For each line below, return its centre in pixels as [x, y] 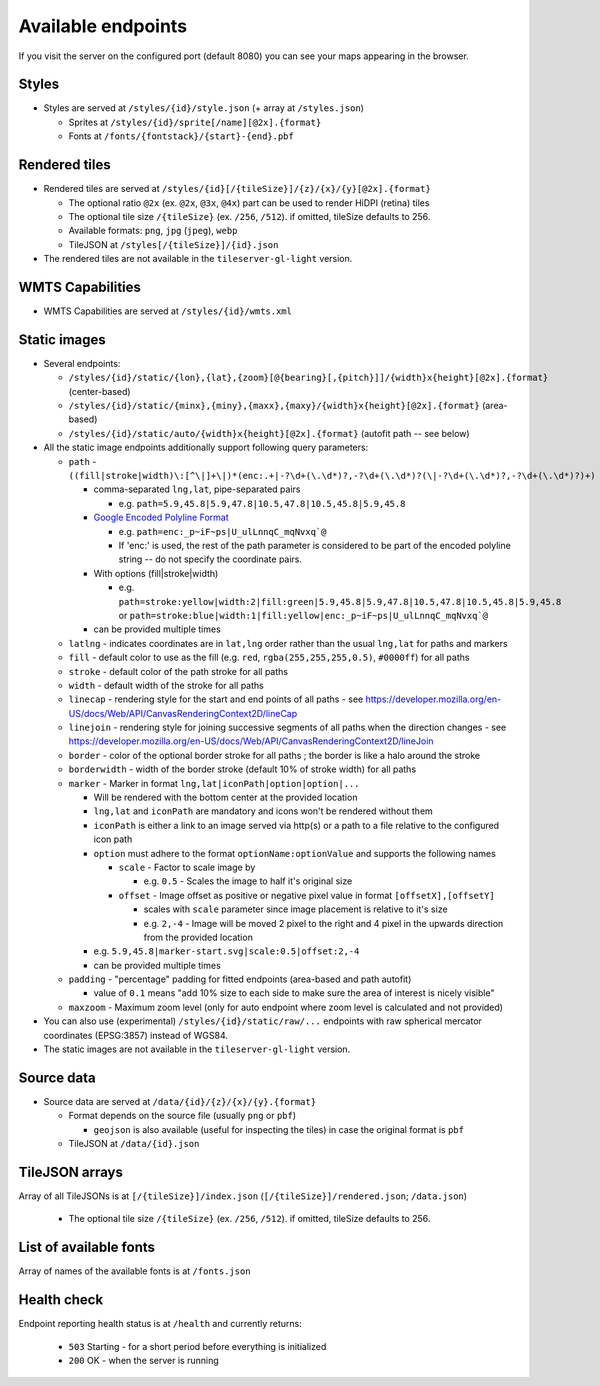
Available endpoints [103, 26]
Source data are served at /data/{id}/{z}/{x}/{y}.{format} [180, 1101]
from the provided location [198, 937]
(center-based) [99, 391]
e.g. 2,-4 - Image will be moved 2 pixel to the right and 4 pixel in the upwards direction [323, 923]
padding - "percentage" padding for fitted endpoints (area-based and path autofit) [240, 979]
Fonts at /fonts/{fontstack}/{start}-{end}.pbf [181, 136]
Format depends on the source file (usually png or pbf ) [182, 1116]
